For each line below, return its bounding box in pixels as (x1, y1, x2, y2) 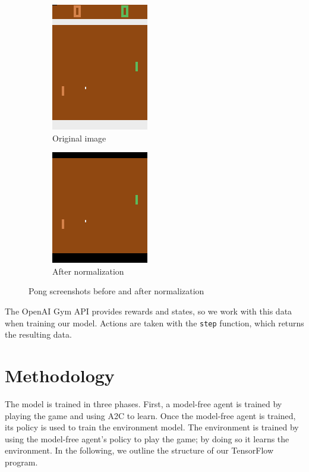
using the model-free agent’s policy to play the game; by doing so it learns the (5, 432, 289, 445)
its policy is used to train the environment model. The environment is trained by (5, 421, 299, 433)
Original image (52, 131, 106, 144)
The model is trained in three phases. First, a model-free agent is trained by (5, 397, 282, 410)
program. (5, 455, 38, 468)
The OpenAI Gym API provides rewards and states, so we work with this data (5, 304, 292, 317)
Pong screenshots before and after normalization (29, 285, 204, 297)
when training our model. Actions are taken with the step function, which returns (5, 316, 304, 329)
